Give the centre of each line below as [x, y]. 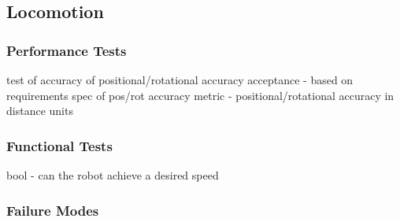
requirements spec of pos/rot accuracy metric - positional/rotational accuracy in [200, 95]
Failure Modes [53, 210]
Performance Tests [67, 50]
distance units [40, 111]
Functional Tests [59, 145]
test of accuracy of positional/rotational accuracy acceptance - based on [180, 80]
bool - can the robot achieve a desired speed [113, 175]
